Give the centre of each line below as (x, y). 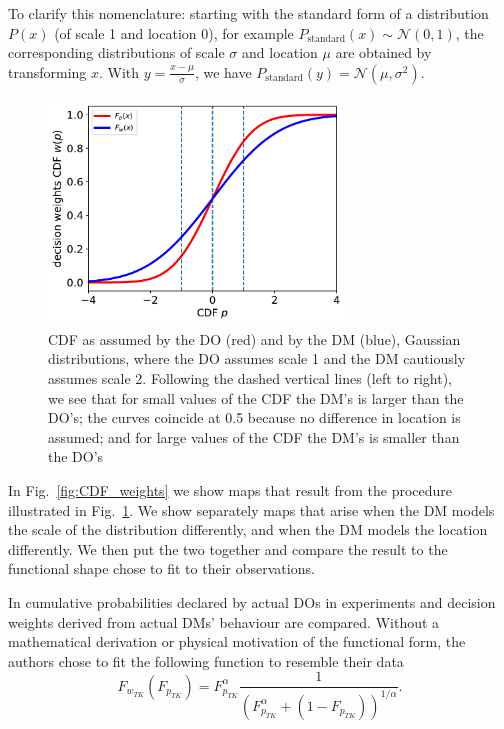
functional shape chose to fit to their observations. (161, 568)
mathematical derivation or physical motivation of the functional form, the (237, 641)
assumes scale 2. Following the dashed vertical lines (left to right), (250, 377)
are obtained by (383, 52)
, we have (223, 71)
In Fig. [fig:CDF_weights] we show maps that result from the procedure (230, 489)
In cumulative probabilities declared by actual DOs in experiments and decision (252, 601)
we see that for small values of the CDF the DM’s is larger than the (256, 397)
